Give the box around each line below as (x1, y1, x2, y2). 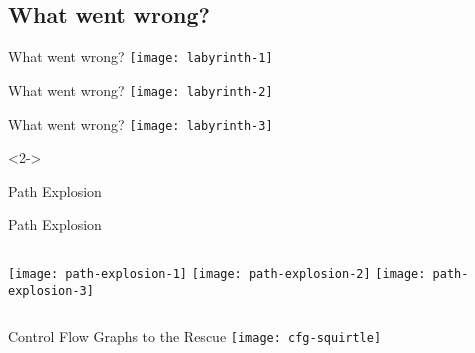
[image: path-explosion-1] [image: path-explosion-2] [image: (8, 266, 426, 281)
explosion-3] (8, 283, 94, 298)
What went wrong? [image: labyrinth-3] (8, 113, 273, 134)
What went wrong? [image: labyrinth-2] (8, 79, 273, 100)
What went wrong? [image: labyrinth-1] (8, 46, 273, 67)
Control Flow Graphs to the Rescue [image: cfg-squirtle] (8, 326, 382, 347)
